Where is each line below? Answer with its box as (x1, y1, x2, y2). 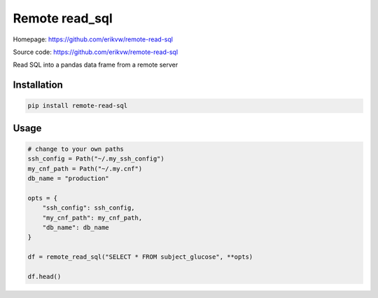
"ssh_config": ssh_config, (42, 204, 136, 212)
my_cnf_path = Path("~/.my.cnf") (27, 165, 143, 172)
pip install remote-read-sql (27, 102, 128, 110)
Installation (13, 79, 63, 91)
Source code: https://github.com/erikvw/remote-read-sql (13, 48, 178, 56)
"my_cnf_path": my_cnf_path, (42, 214, 143, 222)
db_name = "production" (27, 175, 110, 182)
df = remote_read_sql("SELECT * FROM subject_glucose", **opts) (27, 253, 253, 261)
